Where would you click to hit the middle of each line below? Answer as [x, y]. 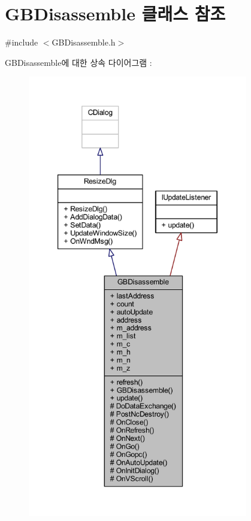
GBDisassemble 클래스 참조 [115, 13]
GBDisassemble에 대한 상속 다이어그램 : [78, 62]
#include [22, 42]
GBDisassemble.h [84, 42]
